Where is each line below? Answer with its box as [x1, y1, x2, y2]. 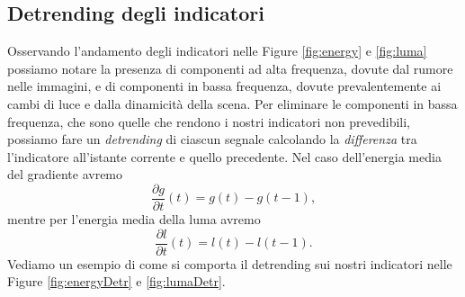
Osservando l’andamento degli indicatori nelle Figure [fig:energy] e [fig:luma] [7, 41, 427, 60]
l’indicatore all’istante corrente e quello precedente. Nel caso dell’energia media [7, 147, 442, 166]
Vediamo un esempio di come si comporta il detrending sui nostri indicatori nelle [7, 254, 452, 273]
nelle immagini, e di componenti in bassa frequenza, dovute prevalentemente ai [7, 76, 442, 95]
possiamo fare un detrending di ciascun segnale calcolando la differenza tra [7, 130, 417, 148]
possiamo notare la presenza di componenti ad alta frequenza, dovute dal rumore [7, 58, 453, 77]
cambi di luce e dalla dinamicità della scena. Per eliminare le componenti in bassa [7, 94, 458, 112]
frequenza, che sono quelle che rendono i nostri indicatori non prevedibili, [7, 112, 410, 130]
